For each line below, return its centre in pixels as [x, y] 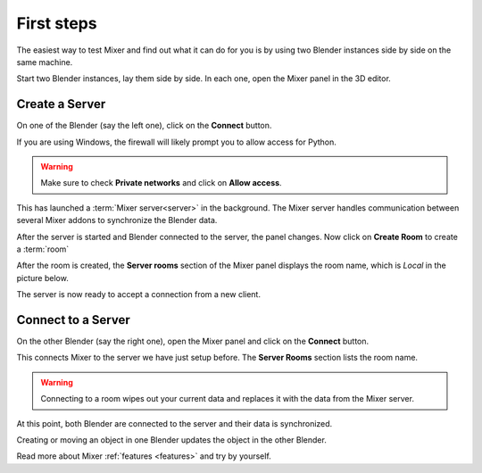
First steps [57, 23]
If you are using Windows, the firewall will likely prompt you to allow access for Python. [176, 142]
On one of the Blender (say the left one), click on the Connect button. [144, 126]
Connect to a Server [74, 320]
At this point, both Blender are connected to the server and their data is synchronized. [175, 423]
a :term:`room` [43, 249]
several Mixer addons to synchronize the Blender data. [117, 220]
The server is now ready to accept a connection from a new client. [138, 295]
